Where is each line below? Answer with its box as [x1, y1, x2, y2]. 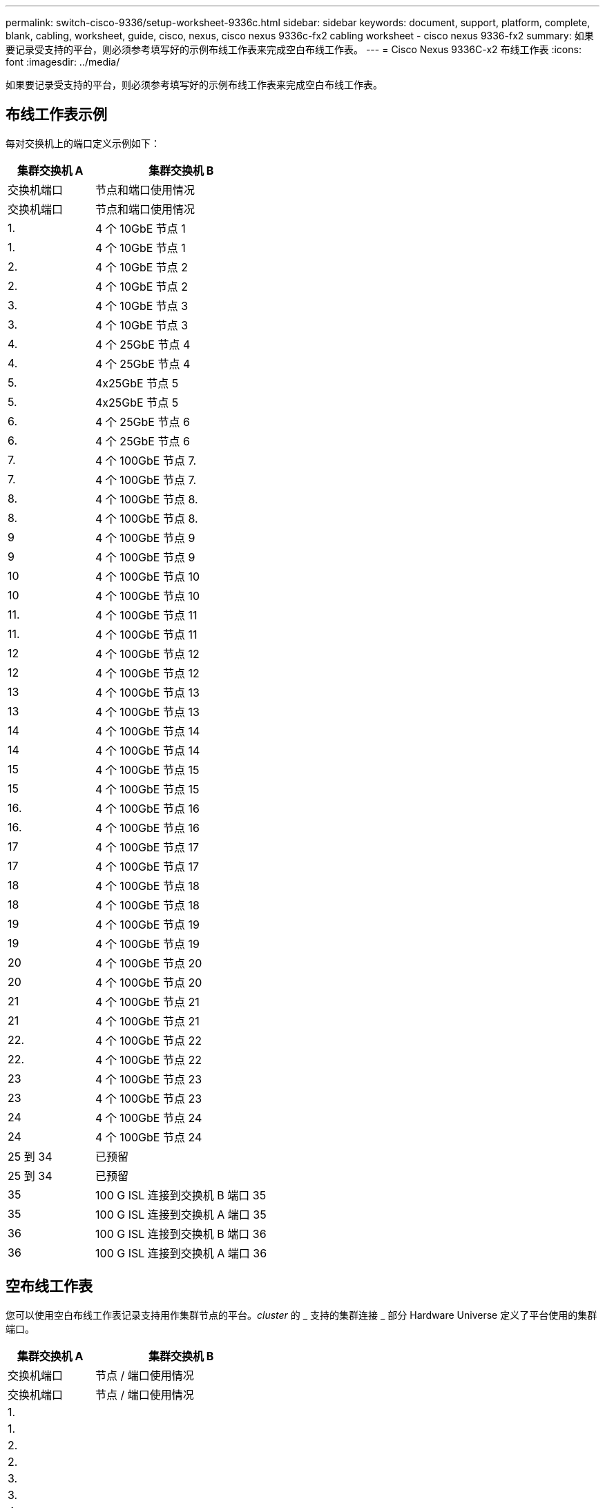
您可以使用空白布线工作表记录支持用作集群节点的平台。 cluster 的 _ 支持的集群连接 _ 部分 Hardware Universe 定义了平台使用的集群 [6, 1308, 597, 1321]
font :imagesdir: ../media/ [6, 56, 120, 68]
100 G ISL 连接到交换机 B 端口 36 [95, 1226, 267, 1241]
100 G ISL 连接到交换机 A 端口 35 [95, 1207, 267, 1221]
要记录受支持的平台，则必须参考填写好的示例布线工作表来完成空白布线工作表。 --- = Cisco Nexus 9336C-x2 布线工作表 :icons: [6, 43, 582, 55]
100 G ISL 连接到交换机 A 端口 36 [95, 1246, 267, 1260]
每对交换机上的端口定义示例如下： [6, 137, 160, 149]
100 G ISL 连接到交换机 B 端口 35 [95, 1188, 267, 1202]
